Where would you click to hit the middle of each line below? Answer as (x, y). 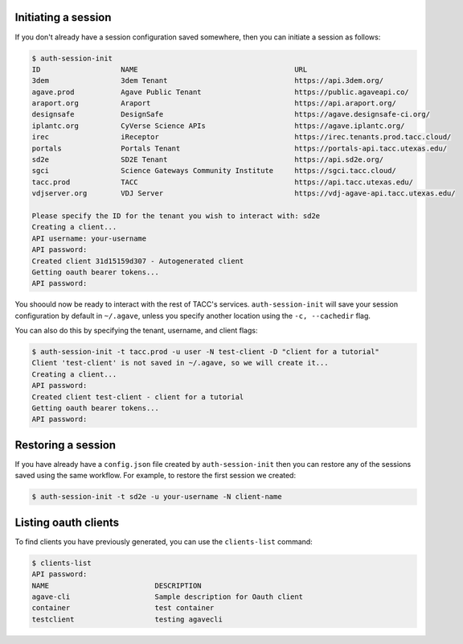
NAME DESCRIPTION (117, 585)
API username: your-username (89, 238)
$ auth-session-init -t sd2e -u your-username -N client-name (157, 497)
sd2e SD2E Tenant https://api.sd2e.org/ (208, 160)
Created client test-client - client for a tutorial (138, 397)
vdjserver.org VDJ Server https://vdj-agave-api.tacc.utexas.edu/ (244, 194)
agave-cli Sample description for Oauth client (168, 597)
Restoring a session (66, 445)
